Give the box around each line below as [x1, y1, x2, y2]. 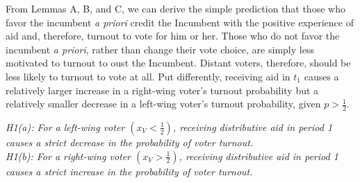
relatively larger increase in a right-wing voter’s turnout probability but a [6, 82, 319, 97]
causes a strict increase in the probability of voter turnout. [6, 164, 253, 178]
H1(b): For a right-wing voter [6, 148, 131, 163]
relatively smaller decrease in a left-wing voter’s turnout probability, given [6, 96, 321, 111]
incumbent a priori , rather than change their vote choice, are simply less [6, 42, 314, 56]
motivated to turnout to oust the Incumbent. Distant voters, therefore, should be [6, 55, 351, 70]
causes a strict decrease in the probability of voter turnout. [6, 134, 254, 149]
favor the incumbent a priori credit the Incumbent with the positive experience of [6, 15, 354, 29]
